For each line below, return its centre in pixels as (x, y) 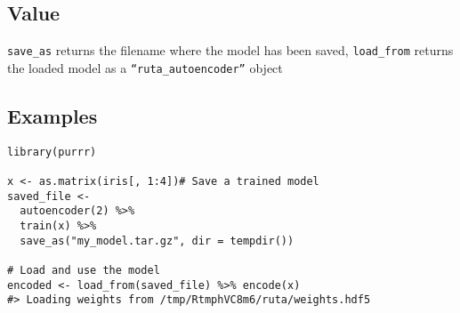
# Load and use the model (84, 270)
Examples (52, 115)
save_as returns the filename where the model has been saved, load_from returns (230, 50)
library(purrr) (52, 152)
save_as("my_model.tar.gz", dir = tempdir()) (157, 241)
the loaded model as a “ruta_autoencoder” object (145, 67)
